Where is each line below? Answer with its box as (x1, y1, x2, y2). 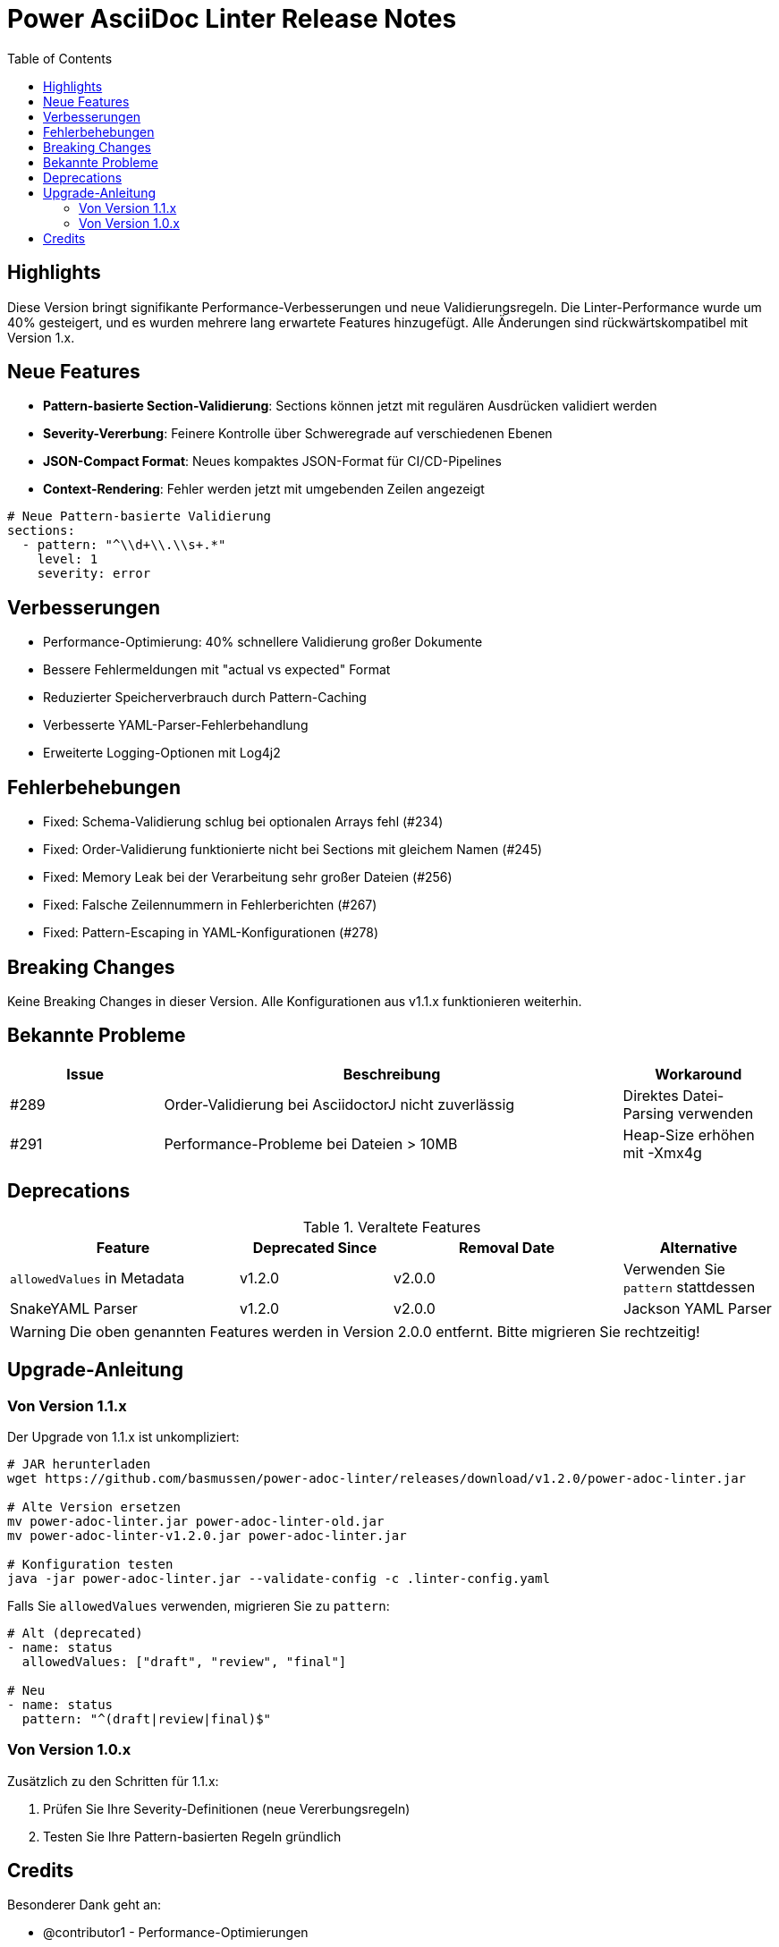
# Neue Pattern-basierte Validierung (7, 509, 272, 524)
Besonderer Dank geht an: (7, 1897, 162, 1913)
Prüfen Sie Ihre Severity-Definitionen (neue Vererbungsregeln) (43, 1800, 411, 1816)
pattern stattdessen (623, 1277, 756, 1296)
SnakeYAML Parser (10, 1299, 138, 1317)
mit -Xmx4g (622, 1143, 702, 1162)
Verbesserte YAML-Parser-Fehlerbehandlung (43, 717, 309, 733)
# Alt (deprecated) (7, 1625, 143, 1640)
